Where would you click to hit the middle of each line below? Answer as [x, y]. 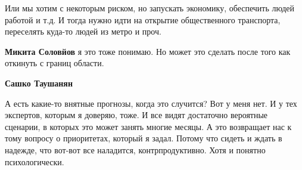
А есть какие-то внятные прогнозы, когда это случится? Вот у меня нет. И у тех [151, 103]
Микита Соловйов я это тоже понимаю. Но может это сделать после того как [148, 51]
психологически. [35, 161]
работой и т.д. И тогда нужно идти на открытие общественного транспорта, [143, 19]
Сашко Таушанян [39, 83]
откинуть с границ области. [55, 63]
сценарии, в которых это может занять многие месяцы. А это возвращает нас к [148, 126]
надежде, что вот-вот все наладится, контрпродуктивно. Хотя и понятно [135, 149]
